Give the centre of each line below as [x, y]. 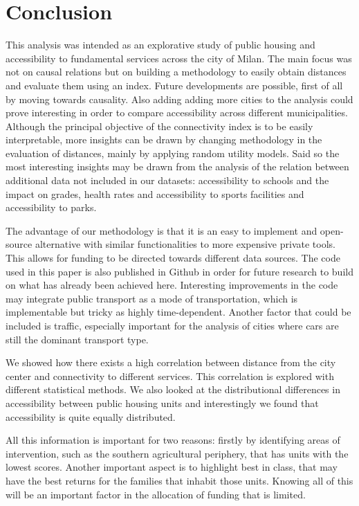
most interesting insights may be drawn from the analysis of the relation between [177, 166]
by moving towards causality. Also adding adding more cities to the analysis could [179, 99]
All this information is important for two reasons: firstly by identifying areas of [173, 440]
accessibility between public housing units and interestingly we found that [162, 403]
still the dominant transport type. [77, 339]
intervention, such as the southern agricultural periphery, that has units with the [177, 453]
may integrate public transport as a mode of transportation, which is [152, 298]
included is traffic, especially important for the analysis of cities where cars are [172, 325]
